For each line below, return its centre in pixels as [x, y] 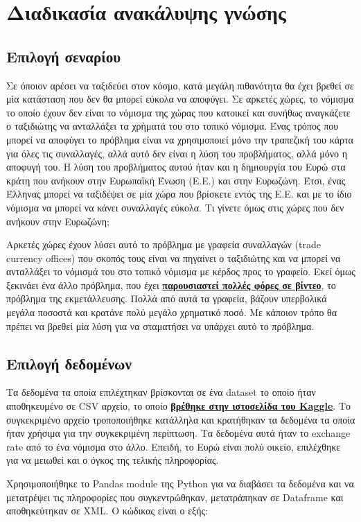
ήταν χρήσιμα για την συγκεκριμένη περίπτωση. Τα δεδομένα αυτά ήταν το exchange [178, 433]
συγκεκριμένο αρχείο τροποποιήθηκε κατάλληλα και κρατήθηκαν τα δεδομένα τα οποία [181, 419]
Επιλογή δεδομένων [69, 363]
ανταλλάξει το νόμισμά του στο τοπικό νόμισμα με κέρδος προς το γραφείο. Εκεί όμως [181, 271]
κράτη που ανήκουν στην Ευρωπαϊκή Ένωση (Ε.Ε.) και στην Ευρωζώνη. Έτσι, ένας [176, 180]
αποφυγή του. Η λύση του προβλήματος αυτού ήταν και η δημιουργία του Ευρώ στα [176, 167]
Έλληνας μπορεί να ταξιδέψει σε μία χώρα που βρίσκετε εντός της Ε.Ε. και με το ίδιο [179, 194]
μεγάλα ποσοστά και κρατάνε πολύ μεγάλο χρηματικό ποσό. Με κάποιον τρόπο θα [172, 312]
